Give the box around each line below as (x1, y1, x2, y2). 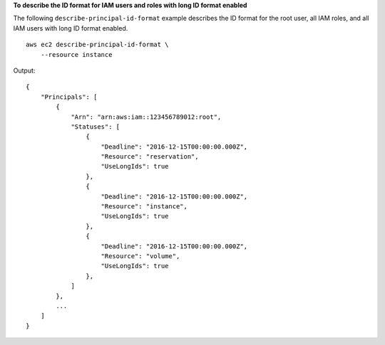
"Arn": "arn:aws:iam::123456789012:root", (71, 112, 222, 121)
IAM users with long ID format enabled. (13, 23, 128, 32)
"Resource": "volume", (101, 252, 180, 260)
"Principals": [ (40, 92, 98, 101)
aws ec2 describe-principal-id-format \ (26, 41, 169, 49)
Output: (13, 66, 36, 75)
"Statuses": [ (71, 122, 120, 131)
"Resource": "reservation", (101, 153, 199, 161)
